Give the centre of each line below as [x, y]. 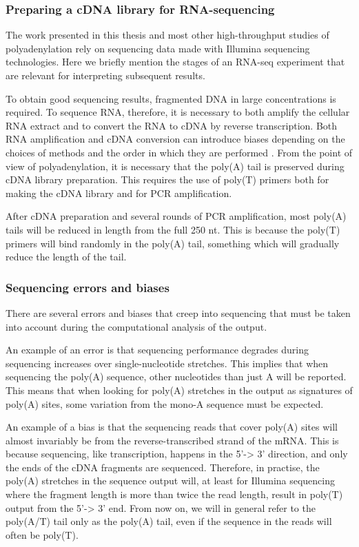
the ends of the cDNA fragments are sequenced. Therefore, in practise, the [163, 467]
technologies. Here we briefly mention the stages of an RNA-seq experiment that [175, 62]
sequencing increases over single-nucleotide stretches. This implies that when [167, 363]
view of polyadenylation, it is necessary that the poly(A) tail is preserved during [175, 166]
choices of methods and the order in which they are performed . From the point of [179, 152]
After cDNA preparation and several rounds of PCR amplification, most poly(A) [176, 216]
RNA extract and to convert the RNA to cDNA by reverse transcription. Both [172, 125]
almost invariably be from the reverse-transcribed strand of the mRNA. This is [172, 440]
